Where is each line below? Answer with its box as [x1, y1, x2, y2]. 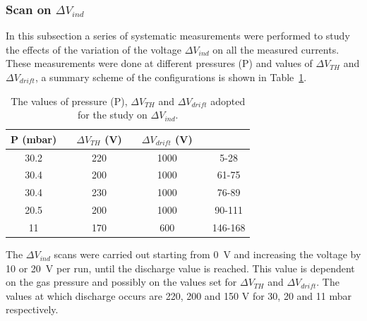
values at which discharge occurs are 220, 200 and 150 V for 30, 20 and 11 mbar [6, 288, 351, 303]
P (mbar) [11, 131, 57, 146]
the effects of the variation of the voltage [6, 42, 181, 56]
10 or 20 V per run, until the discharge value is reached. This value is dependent [6, 260, 355, 275]
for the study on [77, 107, 148, 122]
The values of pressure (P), [11, 93, 128, 108]
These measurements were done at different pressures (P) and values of [6, 56, 313, 71]
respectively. [6, 302, 59, 317]
